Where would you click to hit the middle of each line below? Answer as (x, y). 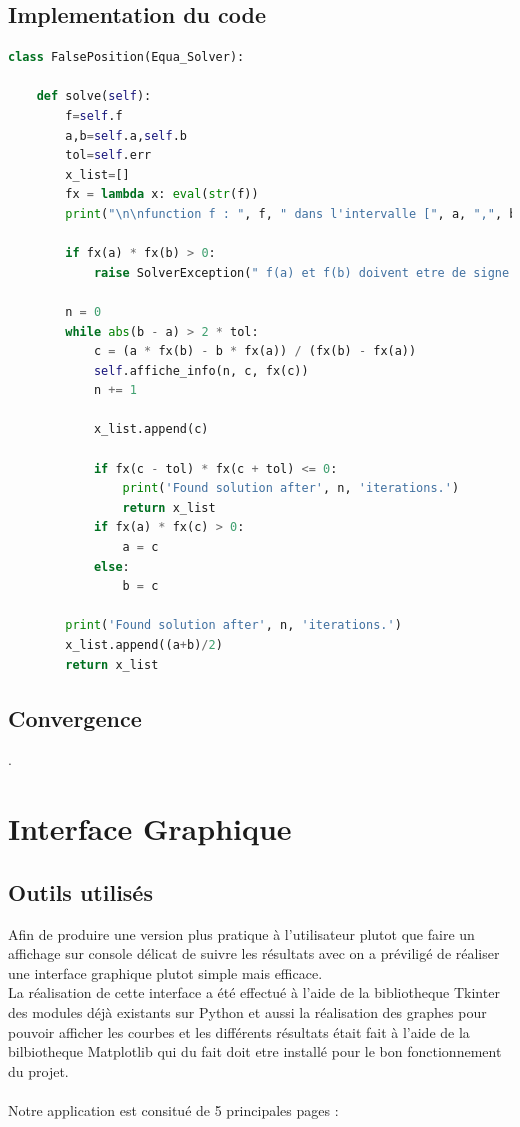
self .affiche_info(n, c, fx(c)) (201, 370)
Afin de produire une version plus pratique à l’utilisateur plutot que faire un (241, 933)
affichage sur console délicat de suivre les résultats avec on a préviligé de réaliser (254, 953)
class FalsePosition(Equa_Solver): (126, 57)
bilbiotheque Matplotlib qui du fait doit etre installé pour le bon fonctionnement (255, 1051)
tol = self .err (108, 155)
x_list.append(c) (151, 429)
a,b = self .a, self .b (126, 135)
